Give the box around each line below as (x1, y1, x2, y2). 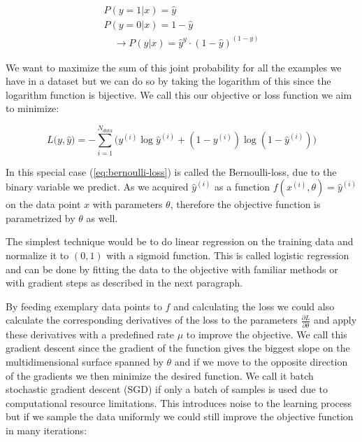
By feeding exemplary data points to (6, 298, 162, 313)
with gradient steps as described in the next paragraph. (6, 275, 243, 290)
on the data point (6, 197, 81, 212)
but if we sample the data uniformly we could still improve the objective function (6, 409, 354, 424)
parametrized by (6, 210, 75, 225)
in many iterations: (6, 422, 87, 437)
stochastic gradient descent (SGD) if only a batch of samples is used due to (6, 382, 328, 396)
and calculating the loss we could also (173, 298, 335, 313)
